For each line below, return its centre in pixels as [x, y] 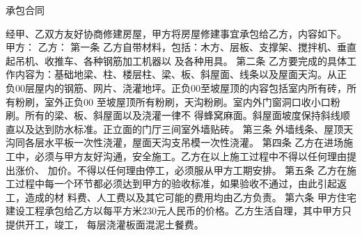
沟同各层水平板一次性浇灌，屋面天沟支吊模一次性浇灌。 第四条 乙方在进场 [175, 142]
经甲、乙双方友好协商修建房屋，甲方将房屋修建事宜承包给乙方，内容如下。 [176, 33]
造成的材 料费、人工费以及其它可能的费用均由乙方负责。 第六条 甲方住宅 [190, 197]
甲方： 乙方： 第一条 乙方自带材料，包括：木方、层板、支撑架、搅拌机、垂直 [181, 47]
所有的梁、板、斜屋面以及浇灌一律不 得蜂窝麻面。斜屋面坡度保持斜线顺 [187, 115]
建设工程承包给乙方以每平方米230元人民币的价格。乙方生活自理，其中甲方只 [179, 211]
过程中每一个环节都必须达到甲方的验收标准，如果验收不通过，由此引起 [176, 183]
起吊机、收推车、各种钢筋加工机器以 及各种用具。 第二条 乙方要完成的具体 [176, 60]
